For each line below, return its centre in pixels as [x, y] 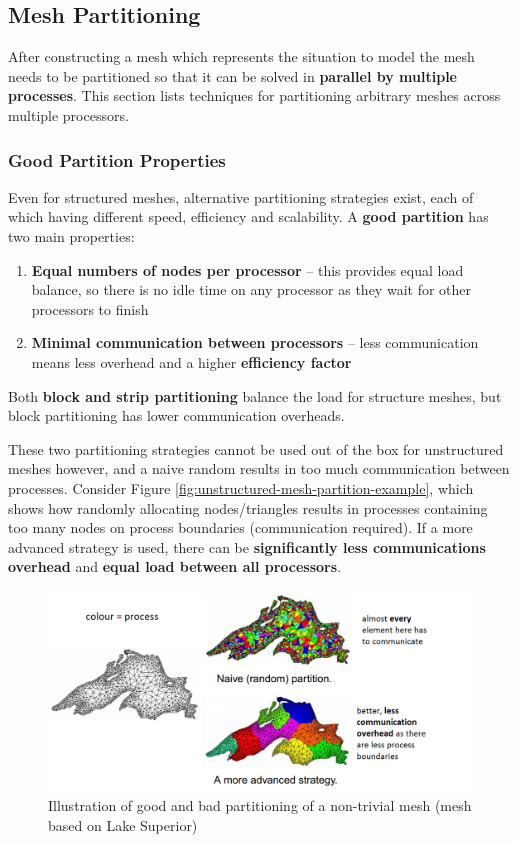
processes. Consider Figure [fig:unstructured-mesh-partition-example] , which [241, 487]
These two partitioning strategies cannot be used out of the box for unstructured [256, 448]
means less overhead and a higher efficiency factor [191, 361]
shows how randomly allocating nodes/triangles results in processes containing [248, 507]
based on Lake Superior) [123, 824]
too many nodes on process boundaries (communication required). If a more [240, 527]
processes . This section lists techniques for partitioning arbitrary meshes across [254, 95]
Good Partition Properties [117, 159]
